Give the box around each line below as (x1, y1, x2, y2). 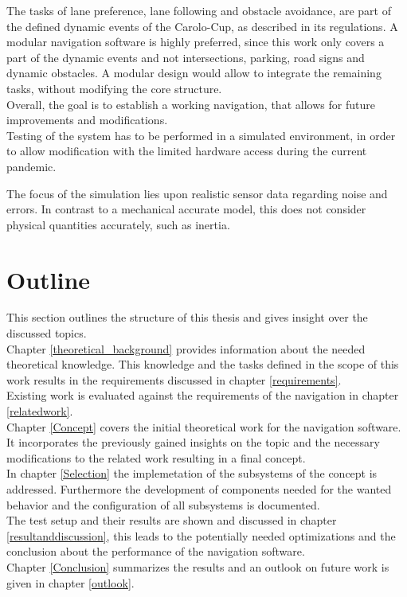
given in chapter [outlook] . (6, 574, 135, 591)
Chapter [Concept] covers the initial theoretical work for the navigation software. (6, 418, 401, 435)
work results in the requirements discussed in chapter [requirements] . (6, 371, 342, 388)
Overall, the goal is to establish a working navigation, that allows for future (6, 96, 375, 112)
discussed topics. (6, 325, 87, 341)
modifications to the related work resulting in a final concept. (6, 449, 306, 466)
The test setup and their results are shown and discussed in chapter (6, 512, 337, 529)
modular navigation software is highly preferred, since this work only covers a (6, 33, 385, 50)
